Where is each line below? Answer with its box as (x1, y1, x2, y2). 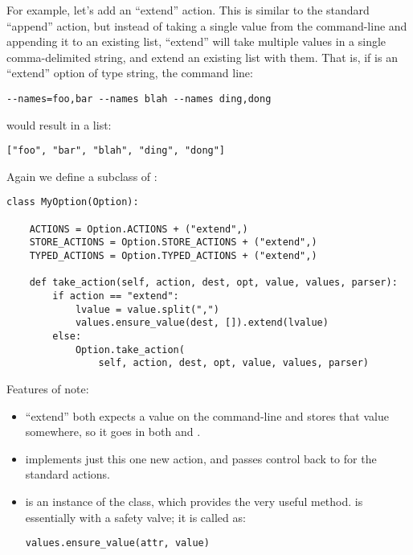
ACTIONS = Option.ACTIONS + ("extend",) (29, 223, 248, 235)
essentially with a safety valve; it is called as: (25, 508, 246, 525)
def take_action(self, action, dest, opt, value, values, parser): (29, 277, 398, 289)
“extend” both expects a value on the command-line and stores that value (25, 407, 389, 424)
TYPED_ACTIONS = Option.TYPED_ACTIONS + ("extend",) (29, 250, 317, 262)
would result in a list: (6, 116, 112, 133)
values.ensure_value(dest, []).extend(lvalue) (75, 317, 329, 329)
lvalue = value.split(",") (75, 303, 219, 315)
